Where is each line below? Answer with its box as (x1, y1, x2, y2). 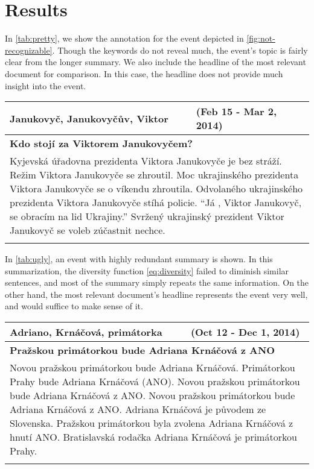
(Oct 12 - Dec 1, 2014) (190, 325, 300, 339)
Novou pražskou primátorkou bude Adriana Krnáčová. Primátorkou (10, 360, 295, 375)
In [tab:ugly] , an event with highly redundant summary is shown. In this (5, 253, 273, 265)
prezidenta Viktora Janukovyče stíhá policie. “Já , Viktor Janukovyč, (10, 195, 302, 210)
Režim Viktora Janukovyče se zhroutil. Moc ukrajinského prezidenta (10, 168, 299, 182)
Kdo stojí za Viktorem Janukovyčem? (10, 136, 193, 151)
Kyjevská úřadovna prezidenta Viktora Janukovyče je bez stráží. (10, 154, 282, 168)
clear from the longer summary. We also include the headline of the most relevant (5, 55, 306, 68)
